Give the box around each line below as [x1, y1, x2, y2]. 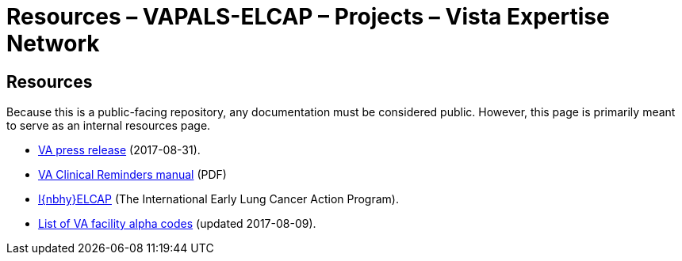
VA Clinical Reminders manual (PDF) [38, 168, 227, 182]
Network [6, 30, 100, 57]
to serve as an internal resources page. [6, 119, 211, 133]
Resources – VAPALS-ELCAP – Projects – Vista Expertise [6, 3, 610, 30]
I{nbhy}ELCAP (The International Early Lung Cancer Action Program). [38, 192, 399, 206]
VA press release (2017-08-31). [38, 143, 201, 157]
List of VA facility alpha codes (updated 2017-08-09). [38, 217, 316, 231]
